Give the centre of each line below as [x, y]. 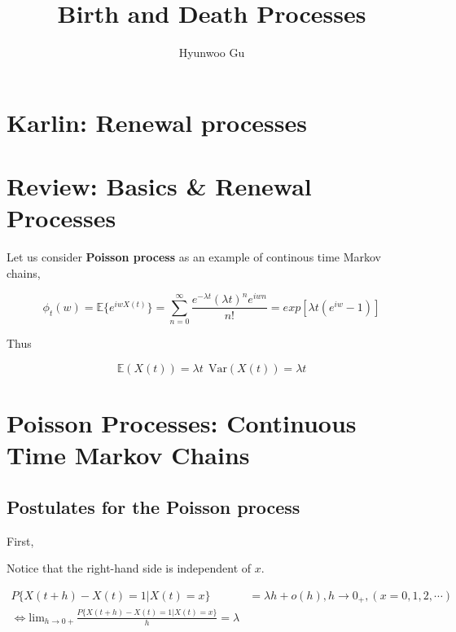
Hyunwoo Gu [212, 53]
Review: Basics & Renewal [159, 186]
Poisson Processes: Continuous [182, 423]
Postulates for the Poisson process [153, 506]
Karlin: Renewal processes [157, 122]
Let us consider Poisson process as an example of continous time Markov [194, 257]
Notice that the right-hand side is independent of [129, 568]
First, [20, 540]
